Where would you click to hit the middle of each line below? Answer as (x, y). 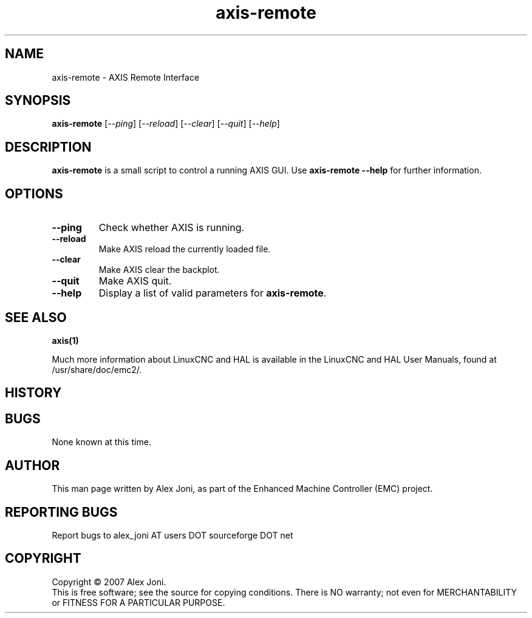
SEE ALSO (36, 317)
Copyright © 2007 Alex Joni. (109, 582)
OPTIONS (34, 193)
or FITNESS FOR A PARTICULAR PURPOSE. (138, 602)
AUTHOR (32, 465)
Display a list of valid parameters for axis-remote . (213, 293)
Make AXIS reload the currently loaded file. (185, 249)
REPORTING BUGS (61, 512)
